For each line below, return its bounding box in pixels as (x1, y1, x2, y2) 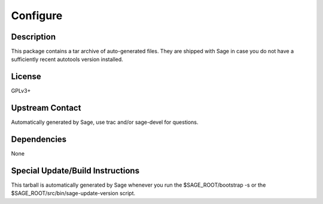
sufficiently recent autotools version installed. (11, 56, 124, 63)
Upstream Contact (11, 103, 81, 113)
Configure (11, 9, 63, 22)
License (11, 72, 41, 82)
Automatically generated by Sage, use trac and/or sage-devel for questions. (11, 118, 199, 126)
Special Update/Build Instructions (11, 165, 140, 176)
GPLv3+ (11, 87, 31, 95)
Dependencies (11, 135, 67, 145)
